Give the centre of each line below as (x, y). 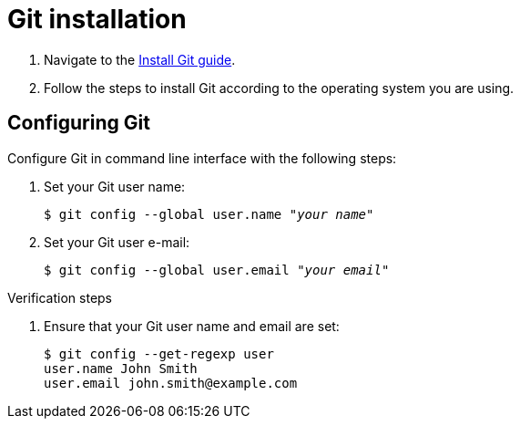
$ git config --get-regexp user (159, 353)
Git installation (97, 19)
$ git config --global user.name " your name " (209, 214)
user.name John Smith (121, 368)
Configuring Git (79, 123)
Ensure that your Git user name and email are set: (192, 326)
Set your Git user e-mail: (117, 242)
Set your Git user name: (115, 186)
